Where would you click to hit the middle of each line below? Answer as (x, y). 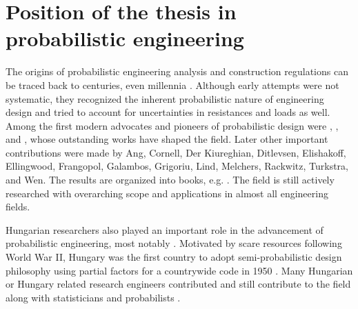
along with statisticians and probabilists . (93, 297)
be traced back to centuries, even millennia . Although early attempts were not (172, 84)
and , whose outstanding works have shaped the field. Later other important (167, 139)
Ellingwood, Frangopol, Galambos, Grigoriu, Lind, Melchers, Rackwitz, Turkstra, (177, 166)
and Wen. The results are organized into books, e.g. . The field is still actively (170, 180)
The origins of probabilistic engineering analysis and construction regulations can (177, 71)
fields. (18, 207)
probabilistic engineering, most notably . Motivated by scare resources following (174, 243)
